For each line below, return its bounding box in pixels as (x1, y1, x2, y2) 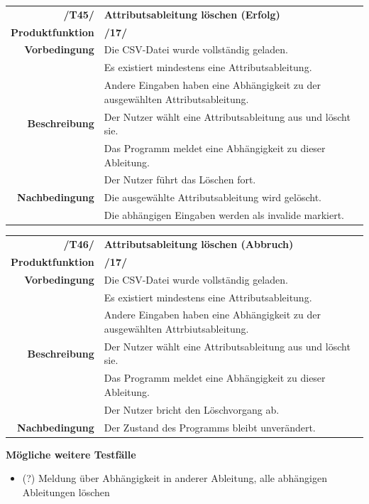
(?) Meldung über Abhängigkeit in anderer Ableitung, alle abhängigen (22, 471, 327, 486)
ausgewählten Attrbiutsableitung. (104, 321, 249, 336)
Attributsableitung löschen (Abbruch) (104, 236, 294, 251)
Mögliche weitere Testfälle (6, 446, 136, 461)
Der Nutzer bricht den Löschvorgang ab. (104, 402, 280, 417)
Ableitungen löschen (22, 484, 110, 499)
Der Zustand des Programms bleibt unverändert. (104, 419, 316, 434)
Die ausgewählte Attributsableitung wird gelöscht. (104, 190, 321, 205)
